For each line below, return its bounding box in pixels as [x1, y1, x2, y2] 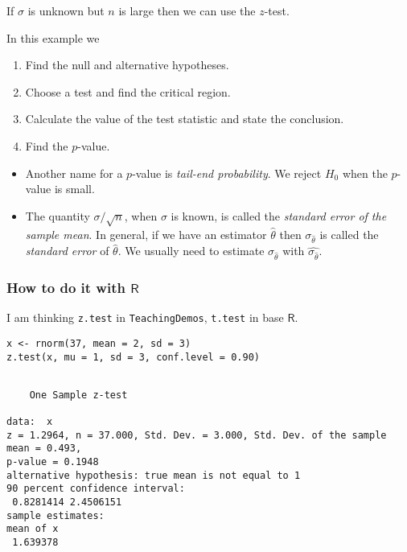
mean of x [6, 523, 59, 535]
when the [342, 164, 388, 181]
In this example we [6, 29, 100, 46]
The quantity [25, 207, 90, 224]
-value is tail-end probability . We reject [132, 164, 322, 181]
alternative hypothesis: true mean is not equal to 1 [6, 469, 301, 481]
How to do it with [6, 277, 125, 297]
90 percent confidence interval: [6, 483, 185, 495]
